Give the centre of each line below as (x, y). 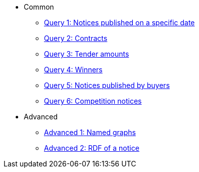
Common (39, 7)
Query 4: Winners (73, 70)
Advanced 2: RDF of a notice (92, 148)
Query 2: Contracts (76, 38)
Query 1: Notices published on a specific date (119, 23)
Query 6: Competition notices (93, 101)
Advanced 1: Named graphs (90, 132)
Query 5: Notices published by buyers (107, 85)
